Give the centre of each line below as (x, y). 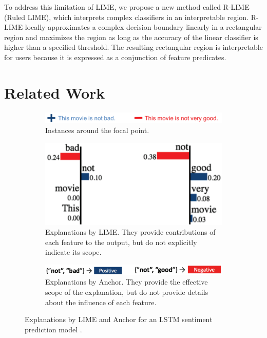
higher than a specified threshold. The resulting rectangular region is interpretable (133, 47)
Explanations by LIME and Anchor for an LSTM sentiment (119, 319)
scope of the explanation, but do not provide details (127, 292)
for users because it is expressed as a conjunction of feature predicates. (115, 57)
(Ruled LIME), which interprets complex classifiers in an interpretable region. (126, 17)
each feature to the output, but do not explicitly (121, 242)
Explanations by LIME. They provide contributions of (130, 232)
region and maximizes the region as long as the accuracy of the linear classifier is (131, 37)
